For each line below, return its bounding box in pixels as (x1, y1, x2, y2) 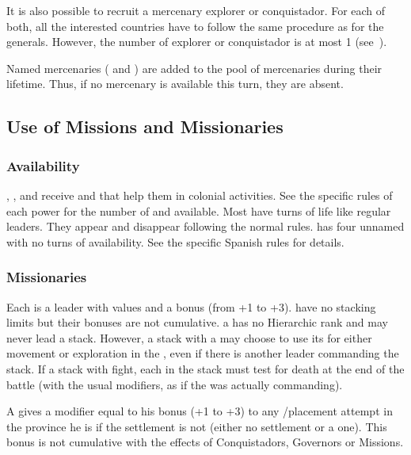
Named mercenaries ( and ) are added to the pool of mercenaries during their (6, 59, 382, 76)
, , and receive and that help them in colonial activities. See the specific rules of (6, 186, 393, 203)
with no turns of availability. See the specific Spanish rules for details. (6, 233, 344, 250)
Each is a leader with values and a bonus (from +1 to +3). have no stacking (6, 298, 376, 315)
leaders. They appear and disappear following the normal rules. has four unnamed (6, 218, 405, 235)
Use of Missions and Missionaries (6, 114, 284, 139)
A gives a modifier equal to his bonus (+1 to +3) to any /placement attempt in (6, 403, 393, 419)
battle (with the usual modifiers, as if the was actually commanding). (6, 376, 343, 392)
